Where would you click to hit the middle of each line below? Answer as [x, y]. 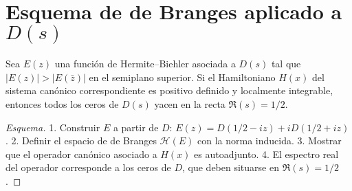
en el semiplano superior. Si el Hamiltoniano [182, 77]
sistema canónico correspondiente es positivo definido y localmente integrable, [169, 90]
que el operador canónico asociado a [81, 154]
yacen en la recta [190, 103]
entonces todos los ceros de [62, 103]
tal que [286, 64]
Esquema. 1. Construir [53, 127]
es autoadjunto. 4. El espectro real [266, 154]
